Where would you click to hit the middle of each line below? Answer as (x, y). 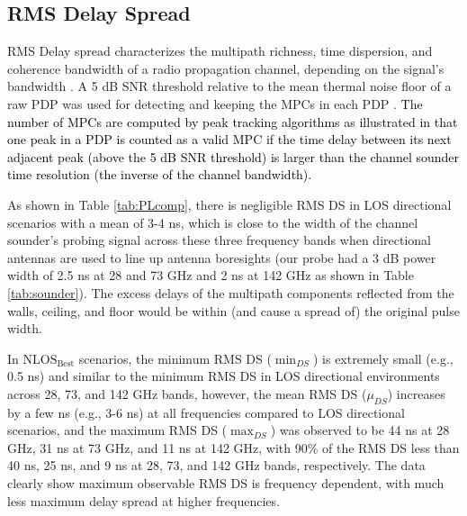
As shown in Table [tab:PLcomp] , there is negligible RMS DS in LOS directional (229, 204)
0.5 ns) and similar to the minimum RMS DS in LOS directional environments (224, 376)
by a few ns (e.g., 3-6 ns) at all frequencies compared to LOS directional (206, 412)
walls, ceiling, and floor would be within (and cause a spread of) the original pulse (233, 310)
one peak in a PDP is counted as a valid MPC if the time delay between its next (229, 139)
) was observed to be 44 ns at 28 (360, 430)
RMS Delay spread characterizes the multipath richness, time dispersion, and (220, 51)
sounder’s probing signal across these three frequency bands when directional (219, 240)
